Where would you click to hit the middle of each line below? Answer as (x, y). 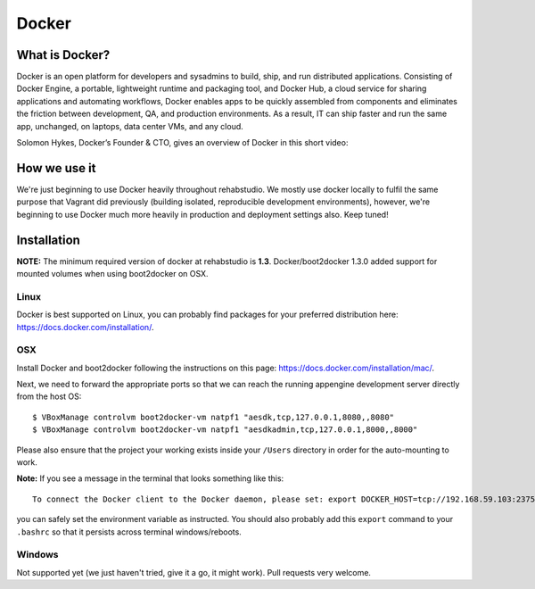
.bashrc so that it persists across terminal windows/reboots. (129, 532)
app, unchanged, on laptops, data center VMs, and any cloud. (130, 126)
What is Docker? (63, 55)
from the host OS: (49, 396)
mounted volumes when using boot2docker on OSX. (112, 274)
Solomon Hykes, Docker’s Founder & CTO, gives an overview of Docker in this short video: (182, 143)
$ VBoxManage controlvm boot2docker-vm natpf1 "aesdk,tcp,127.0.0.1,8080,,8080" (214, 417)
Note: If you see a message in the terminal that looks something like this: (150, 478)
